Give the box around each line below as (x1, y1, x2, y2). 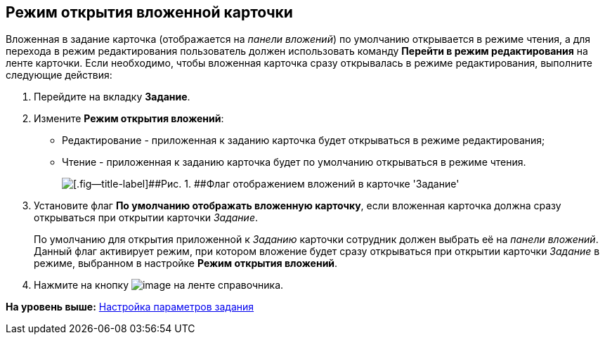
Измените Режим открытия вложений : (34, 112, 224, 125)
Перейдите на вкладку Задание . (34, 91, 190, 103)
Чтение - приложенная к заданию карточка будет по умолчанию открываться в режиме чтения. (62, 156, 526, 169)
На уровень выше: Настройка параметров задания (6, 301, 254, 313)
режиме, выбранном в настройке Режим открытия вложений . (34, 257, 338, 270)
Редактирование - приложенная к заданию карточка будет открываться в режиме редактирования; (62, 134, 545, 147)
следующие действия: (6, 69, 112, 81)
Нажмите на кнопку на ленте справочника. (34, 279, 284, 292)
